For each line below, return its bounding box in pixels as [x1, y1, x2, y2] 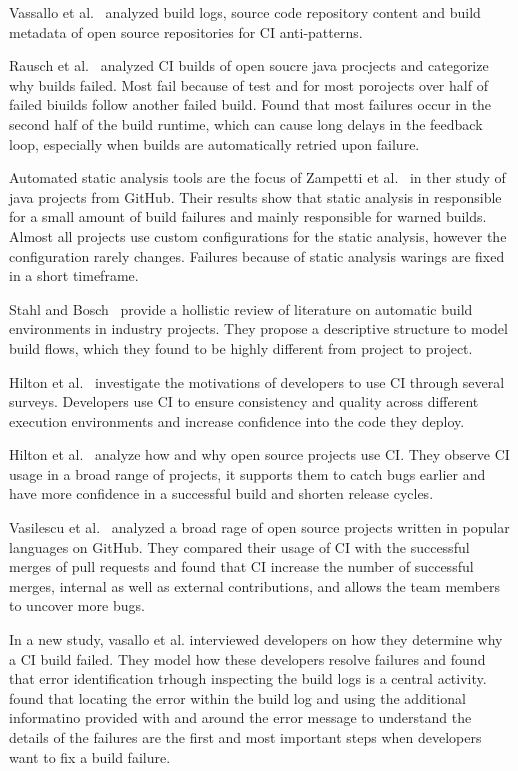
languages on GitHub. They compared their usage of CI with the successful [9, 536, 470, 557]
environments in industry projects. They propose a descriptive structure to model [9, 318, 508, 339]
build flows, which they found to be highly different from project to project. [9, 337, 473, 358]
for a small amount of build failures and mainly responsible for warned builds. [9, 206, 487, 227]
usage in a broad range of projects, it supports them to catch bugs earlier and [9, 463, 486, 484]
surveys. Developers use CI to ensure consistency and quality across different [9, 391, 479, 412]
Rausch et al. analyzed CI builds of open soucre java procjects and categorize [9, 55, 489, 76]
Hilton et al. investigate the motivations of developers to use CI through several [9, 371, 505, 392]
